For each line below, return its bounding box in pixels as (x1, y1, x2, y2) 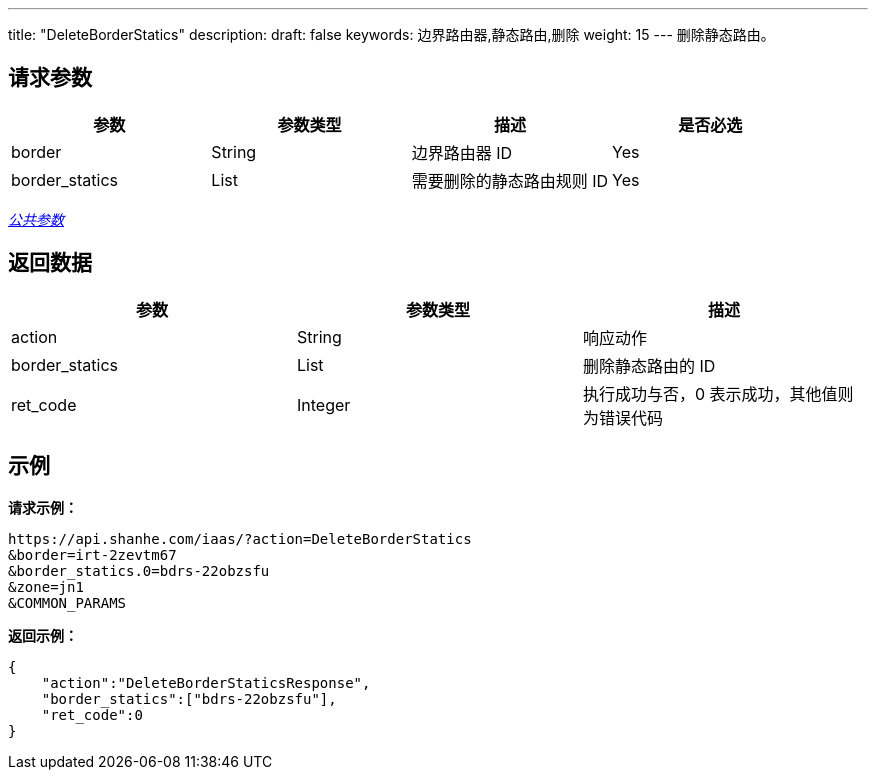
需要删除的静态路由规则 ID (411, 170, 609, 191)
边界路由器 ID (411, 142, 513, 163)
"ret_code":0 (41, 706, 143, 723)
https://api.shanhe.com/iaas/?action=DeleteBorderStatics (8, 530, 472, 547)
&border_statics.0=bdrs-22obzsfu (8, 562, 270, 579)
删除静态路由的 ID (582, 355, 716, 376)
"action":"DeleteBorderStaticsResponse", (41, 674, 371, 691)
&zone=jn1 (8, 578, 84, 595)
